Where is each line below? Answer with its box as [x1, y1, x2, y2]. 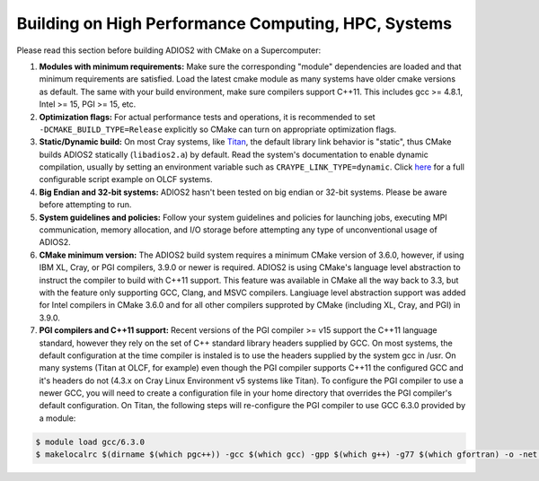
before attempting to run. [39, 199, 132, 210]
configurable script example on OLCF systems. [39, 174, 213, 185]
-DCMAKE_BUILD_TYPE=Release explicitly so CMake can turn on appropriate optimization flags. [39, 124, 397, 135]
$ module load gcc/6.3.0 [35, 436, 146, 447]
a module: [39, 413, 76, 424]
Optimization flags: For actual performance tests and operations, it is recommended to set [39, 111, 376, 122]
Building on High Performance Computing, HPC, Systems [16, 13, 453, 33]
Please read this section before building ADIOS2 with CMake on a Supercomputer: [16, 45, 322, 56]
